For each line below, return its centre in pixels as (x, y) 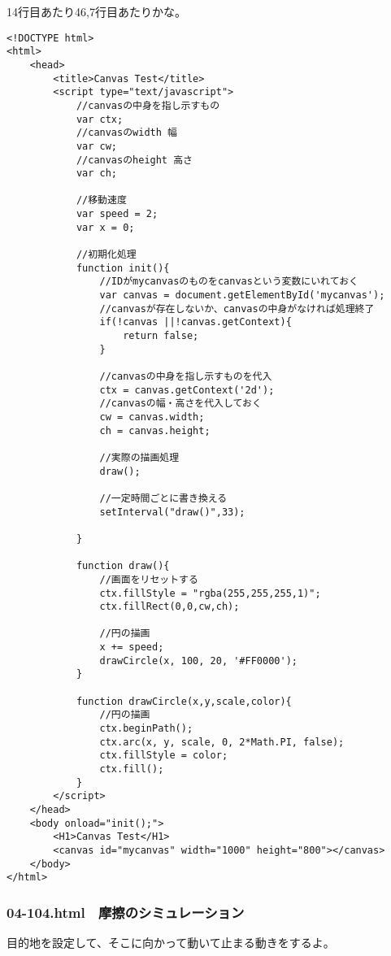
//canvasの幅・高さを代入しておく (180, 404)
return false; (161, 336)
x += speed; (132, 647)
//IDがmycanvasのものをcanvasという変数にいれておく (229, 282)
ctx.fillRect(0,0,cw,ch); (169, 607)
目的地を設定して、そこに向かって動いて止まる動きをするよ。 (171, 943)
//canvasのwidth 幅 (126, 133)
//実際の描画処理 (139, 457)
